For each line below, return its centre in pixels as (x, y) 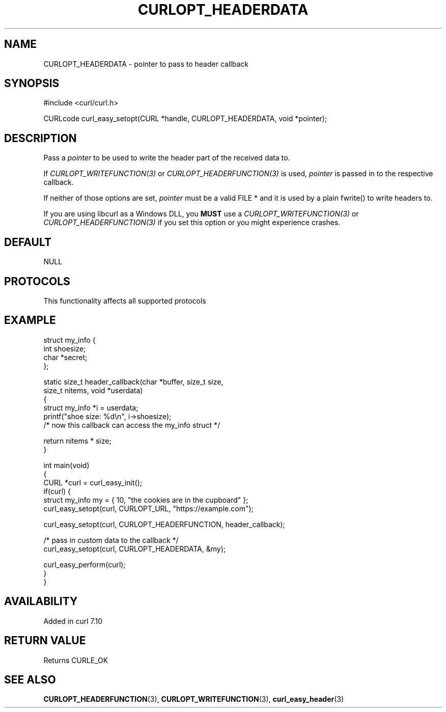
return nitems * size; (77, 441)
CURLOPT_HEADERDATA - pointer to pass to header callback (146, 64)
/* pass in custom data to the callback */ (111, 540)
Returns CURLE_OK (76, 660)
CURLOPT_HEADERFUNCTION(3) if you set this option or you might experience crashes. (192, 223)
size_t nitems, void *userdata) (93, 390)
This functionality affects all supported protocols (125, 300)
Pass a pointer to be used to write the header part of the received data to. (167, 158)
